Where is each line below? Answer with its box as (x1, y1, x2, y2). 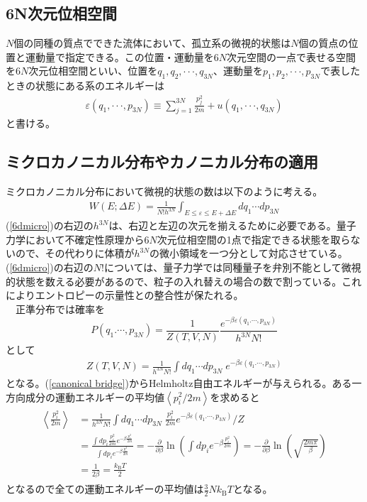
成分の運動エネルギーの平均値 (25, 389, 164, 404)
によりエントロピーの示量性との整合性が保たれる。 (6, 288, 244, 302)
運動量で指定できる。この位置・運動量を (25, 49, 214, 64)
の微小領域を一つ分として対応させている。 (149, 246, 348, 261)
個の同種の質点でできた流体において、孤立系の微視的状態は (13, 36, 291, 50)
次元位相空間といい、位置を (28, 63, 158, 78)
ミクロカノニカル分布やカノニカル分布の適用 (6, 151, 318, 173)
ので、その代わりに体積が (15, 246, 135, 261)
